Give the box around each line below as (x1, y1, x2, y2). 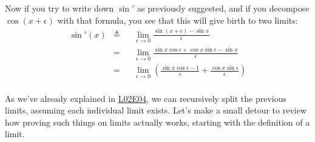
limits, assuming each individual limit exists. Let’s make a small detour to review (5, 104, 307, 117)
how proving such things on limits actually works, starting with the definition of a (5, 115, 310, 128)
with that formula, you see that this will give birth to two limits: (57, 13, 298, 26)
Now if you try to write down (5, 2, 114, 14)
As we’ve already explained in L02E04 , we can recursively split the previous (5, 92, 287, 104)
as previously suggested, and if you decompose (137, 2, 310, 14)
